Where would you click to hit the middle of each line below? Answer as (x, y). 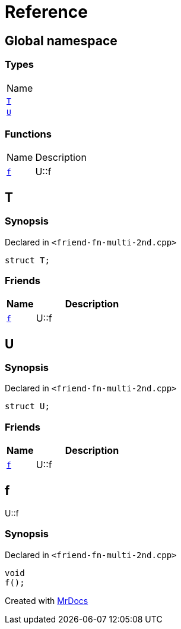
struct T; (27, 260)
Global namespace (61, 41)
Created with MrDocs (47, 600)
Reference (46, 12)
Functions (28, 134)
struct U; (27, 407)
